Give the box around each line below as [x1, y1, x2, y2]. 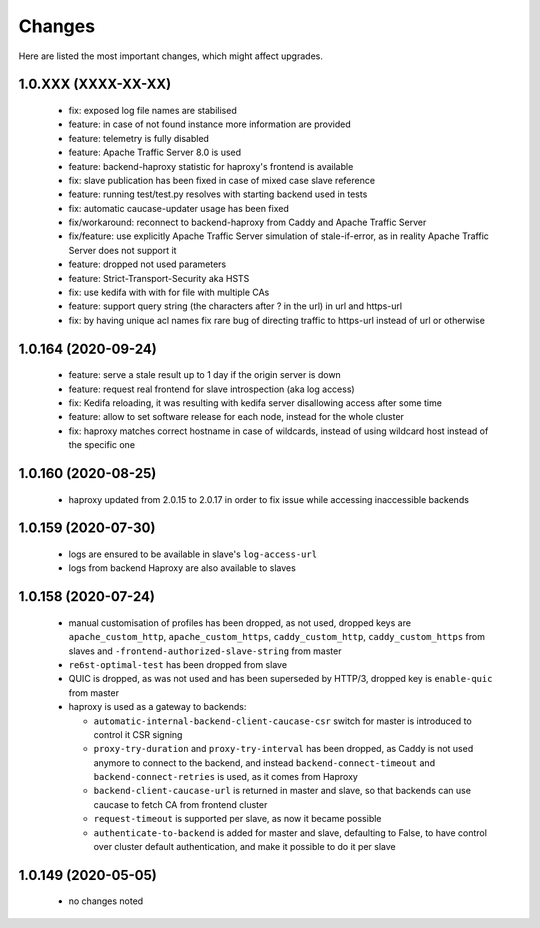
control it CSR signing [93, 728, 183, 740]
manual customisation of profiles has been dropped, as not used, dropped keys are [68, 616, 412, 629]
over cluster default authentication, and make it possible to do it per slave [93, 841, 396, 853]
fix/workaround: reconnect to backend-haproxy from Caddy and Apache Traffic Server [68, 216, 427, 229]
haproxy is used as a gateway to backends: [68, 701, 247, 713]
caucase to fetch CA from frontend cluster [93, 798, 268, 810]
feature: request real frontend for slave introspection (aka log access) [68, 383, 355, 395]
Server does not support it [68, 244, 177, 256]
